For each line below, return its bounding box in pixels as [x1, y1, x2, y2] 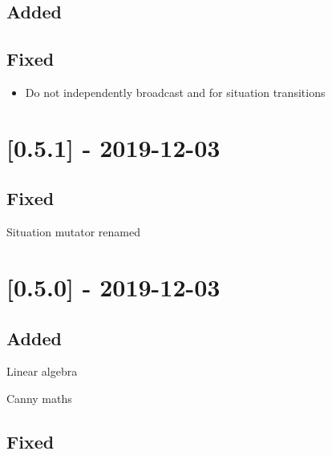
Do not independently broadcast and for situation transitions [25, 83, 326, 100]
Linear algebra [6, 363, 78, 380]
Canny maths [6, 389, 72, 406]
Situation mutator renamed [6, 223, 140, 240]
